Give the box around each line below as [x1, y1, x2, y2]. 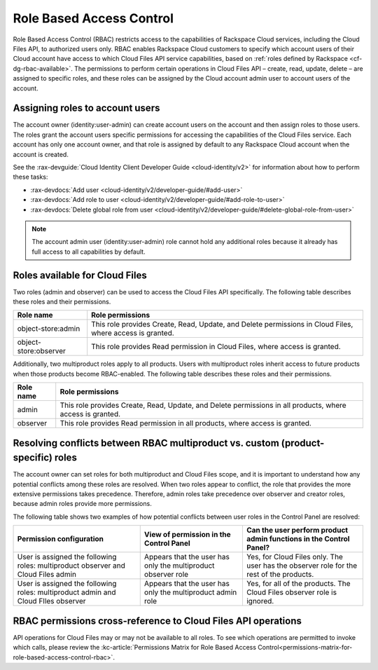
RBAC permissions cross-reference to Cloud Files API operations [13, 615, 302, 627]
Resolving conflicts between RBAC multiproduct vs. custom [13, 437, 279, 449]
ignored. [246, 596, 274, 606]
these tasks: [13, 172, 48, 182]
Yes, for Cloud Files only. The [246, 552, 343, 562]
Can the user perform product [246, 526, 349, 535]
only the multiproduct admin [143, 587, 237, 597]
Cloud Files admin [17, 570, 77, 580]
